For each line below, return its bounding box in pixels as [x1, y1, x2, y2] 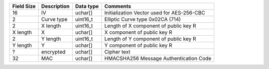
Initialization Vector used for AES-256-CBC [104, 9, 205, 16]
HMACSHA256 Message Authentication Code [104, 55, 212, 62]
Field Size [12, 3, 36, 9]
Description [41, 3, 70, 9]
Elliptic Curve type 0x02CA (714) [104, 16, 181, 22]
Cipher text [104, 49, 131, 55]
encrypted [41, 49, 66, 55]
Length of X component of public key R [104, 22, 196, 29]
